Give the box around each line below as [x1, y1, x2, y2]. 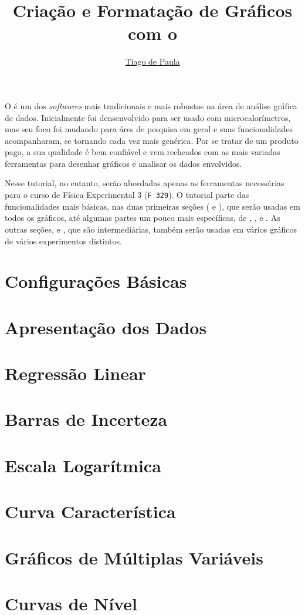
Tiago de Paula [125, 55, 180, 68]
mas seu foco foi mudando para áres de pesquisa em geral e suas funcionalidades [5, 123, 293, 135]
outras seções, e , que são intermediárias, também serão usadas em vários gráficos [5, 223, 297, 235]
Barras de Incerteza [5, 407, 168, 431]
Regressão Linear [5, 361, 146, 385]
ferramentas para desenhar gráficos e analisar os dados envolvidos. [5, 157, 242, 169]
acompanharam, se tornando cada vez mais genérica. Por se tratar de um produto [5, 134, 299, 146]
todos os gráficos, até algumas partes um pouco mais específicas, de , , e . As [5, 211, 280, 224]
